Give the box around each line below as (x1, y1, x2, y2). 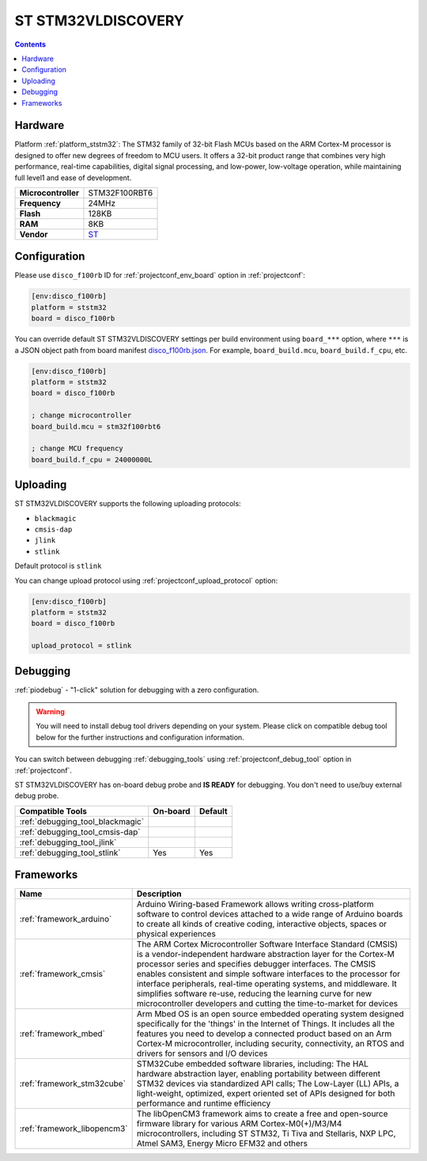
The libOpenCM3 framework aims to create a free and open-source (136, 1108, 388, 1119)
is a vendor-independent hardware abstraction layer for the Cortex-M (136, 949, 395, 960)
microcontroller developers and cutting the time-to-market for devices (136, 998, 399, 1009)
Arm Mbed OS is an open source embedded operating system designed (136, 1008, 405, 1019)
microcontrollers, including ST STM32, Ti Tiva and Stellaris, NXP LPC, (136, 1128, 396, 1139)
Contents (14, 40, 47, 49)
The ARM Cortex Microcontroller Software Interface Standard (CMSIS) (136, 939, 399, 950)
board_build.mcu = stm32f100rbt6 (31, 422, 161, 431)
